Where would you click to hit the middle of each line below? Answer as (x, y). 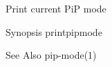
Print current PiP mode (56, 8)
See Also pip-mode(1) (51, 55)
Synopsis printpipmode (54, 31)
